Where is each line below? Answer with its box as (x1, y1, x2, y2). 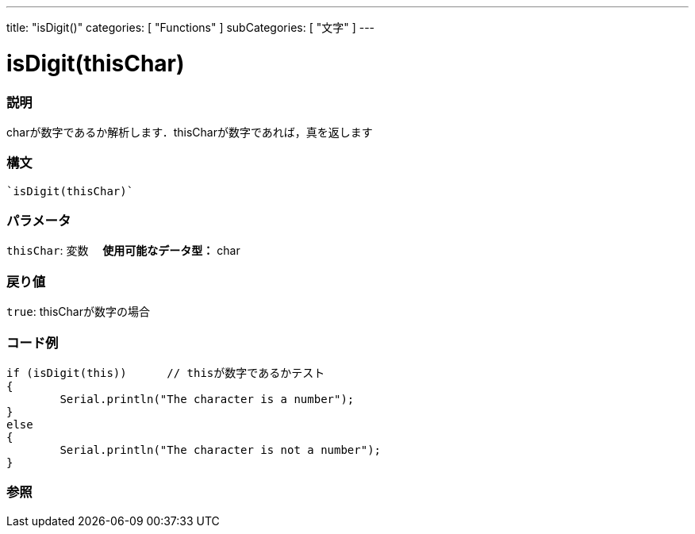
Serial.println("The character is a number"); (60, 392, 355, 405)
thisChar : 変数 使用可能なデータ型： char (6, 244, 240, 258)
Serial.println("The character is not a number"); (60, 443, 382, 456)
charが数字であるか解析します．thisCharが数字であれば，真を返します (6, 125, 373, 139)
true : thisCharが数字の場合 (6, 305, 150, 319)
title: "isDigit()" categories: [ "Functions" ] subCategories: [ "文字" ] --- (6, 21, 375, 34)
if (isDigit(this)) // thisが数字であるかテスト (6, 366, 325, 379)
